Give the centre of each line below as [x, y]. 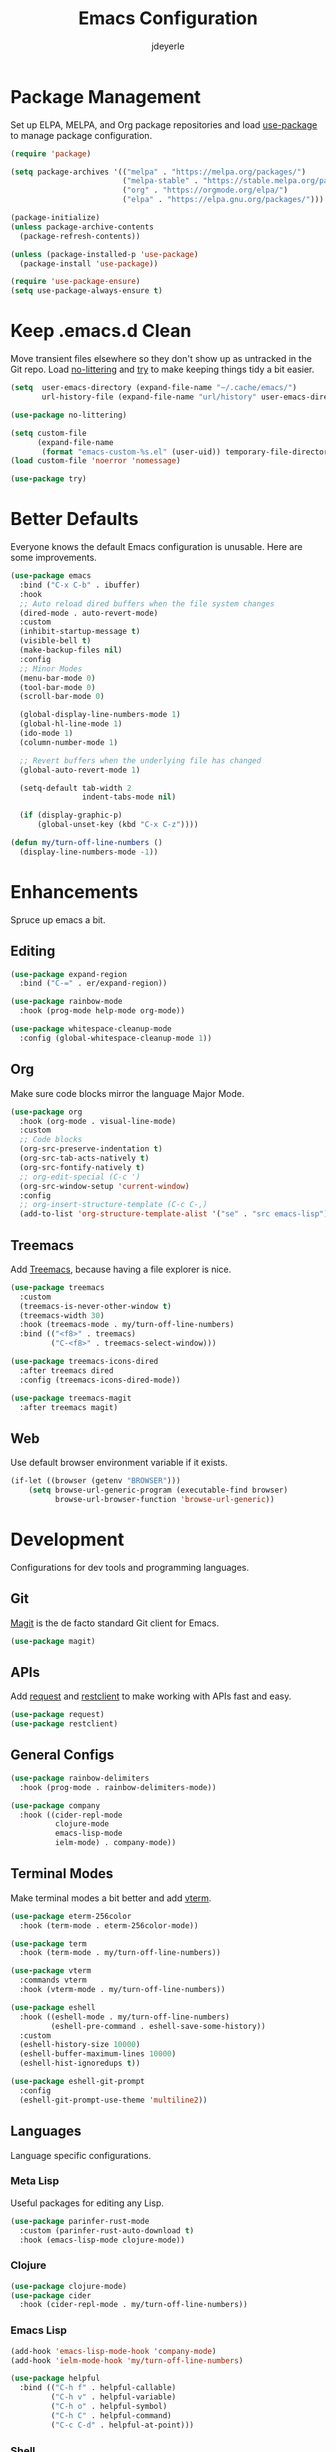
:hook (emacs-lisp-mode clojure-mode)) [102, 2240]
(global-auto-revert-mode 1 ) [80, 770]
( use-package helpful [55, 2378]
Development [67, 1539]
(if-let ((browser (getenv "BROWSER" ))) [96, 1481]
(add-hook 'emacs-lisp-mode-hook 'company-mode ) [113, 2351]
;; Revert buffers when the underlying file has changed [140, 760]
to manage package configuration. [81, 135]
